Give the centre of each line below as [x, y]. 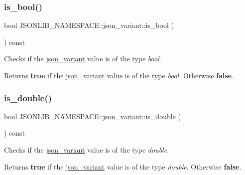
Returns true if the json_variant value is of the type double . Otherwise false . [123, 166]
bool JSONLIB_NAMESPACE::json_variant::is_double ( [92, 116]
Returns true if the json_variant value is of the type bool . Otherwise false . [119, 75]
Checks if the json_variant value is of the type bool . [83, 59]
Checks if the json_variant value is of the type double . [87, 150]
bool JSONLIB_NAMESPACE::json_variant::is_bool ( [89, 25]
